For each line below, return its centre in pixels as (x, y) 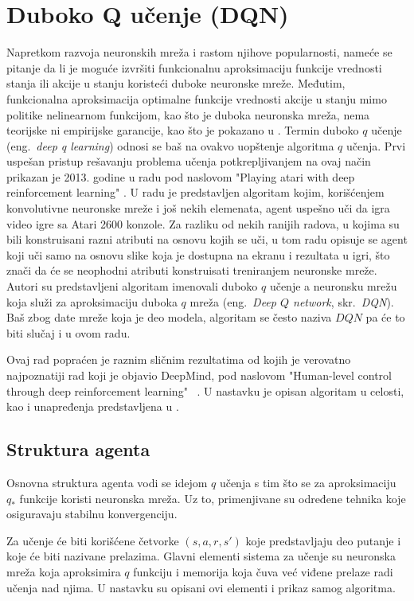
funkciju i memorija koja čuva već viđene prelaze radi (263, 571)
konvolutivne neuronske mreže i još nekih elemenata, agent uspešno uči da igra (198, 208)
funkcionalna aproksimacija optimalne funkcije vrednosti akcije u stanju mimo (197, 98)
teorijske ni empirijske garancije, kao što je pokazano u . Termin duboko (183, 130)
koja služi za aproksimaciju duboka (92, 301)
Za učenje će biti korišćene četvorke (93, 540)
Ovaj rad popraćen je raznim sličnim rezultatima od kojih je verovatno (179, 359)
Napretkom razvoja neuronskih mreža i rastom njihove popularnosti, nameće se (199, 52)
